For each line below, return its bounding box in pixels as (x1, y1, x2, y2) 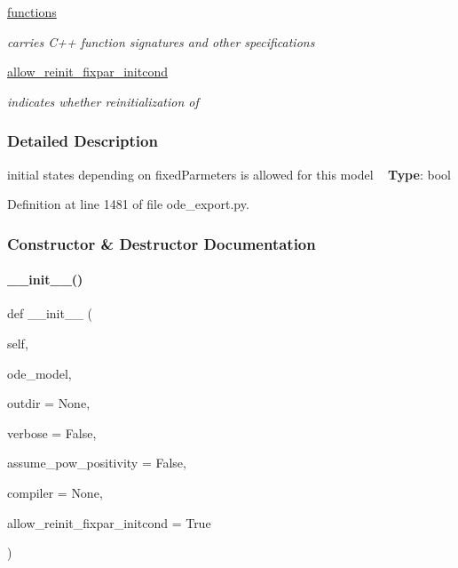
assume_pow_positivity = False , (7, 453, 186, 472)
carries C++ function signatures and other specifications (7, 32, 315, 51)
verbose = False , (7, 423, 97, 442)
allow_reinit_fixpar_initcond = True (7, 513, 211, 532)
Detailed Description (7, 130, 158, 152)
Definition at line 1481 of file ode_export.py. (7, 195, 249, 213)
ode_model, (7, 364, 72, 382)
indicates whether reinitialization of (7, 92, 199, 110)
